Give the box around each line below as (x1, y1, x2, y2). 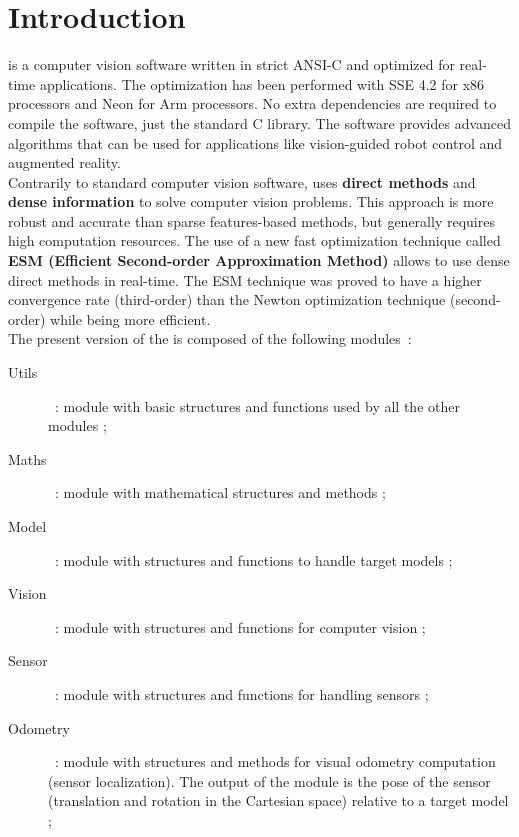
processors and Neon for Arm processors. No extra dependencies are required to (8, 93, 497, 114)
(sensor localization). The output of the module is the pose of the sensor (48, 770, 491, 791)
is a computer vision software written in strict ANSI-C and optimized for (8, 54, 455, 75)
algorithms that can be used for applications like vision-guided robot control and (8, 132, 503, 153)
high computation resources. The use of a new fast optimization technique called (8, 230, 501, 251)
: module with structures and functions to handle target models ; (54, 549, 453, 570)
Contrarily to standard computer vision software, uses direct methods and (8, 171, 476, 192)
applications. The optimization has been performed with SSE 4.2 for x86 (39, 73, 485, 94)
